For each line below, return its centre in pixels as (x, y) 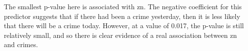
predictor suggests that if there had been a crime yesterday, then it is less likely (122, 16)
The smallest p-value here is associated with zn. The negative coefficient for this (123, 6)
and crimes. (21, 44)
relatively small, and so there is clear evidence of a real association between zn (120, 35)
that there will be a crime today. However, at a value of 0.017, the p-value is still (124, 25)
